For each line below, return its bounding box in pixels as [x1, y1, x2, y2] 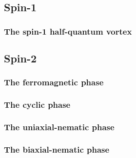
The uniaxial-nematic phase [4, 121, 115, 133]
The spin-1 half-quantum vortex [4, 25, 132, 37]
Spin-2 [4, 51, 37, 66]
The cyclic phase [4, 99, 71, 111]
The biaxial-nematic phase [4, 143, 110, 155]
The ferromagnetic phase [4, 76, 104, 88]
